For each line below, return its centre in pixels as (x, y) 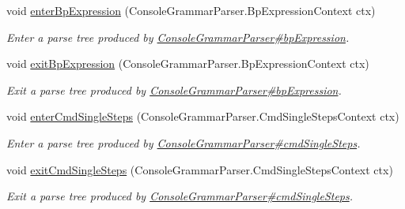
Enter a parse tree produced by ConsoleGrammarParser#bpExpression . (178, 37)
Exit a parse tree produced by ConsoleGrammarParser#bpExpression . (174, 90)
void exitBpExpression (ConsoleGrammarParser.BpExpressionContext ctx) (188, 63)
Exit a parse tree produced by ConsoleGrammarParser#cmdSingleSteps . (180, 196)
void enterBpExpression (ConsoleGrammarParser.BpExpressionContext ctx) (191, 10)
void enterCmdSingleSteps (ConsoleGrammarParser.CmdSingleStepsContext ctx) (203, 116)
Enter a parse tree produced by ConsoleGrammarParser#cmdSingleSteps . (184, 142)
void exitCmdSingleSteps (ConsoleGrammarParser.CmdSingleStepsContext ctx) (200, 169)
